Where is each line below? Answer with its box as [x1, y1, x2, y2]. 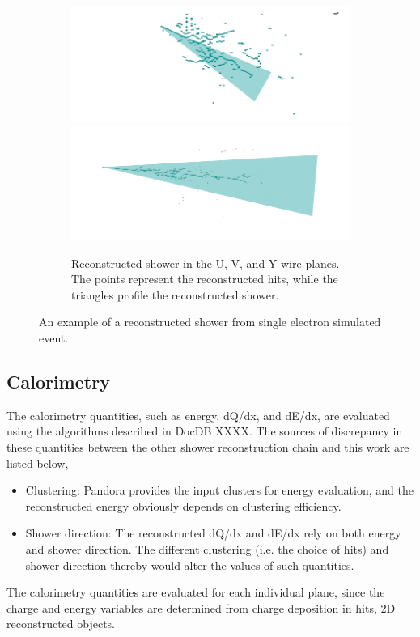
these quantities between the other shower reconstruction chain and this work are [6, 439, 409, 456]
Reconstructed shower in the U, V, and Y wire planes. [71, 254, 340, 271]
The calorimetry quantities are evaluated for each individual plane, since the [6, 584, 385, 601]
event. [39, 329, 69, 346]
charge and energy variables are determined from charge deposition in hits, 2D [6, 599, 396, 616]
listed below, [6, 454, 69, 471]
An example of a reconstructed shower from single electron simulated [39, 313, 381, 330]
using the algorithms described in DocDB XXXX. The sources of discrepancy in [6, 423, 403, 440]
